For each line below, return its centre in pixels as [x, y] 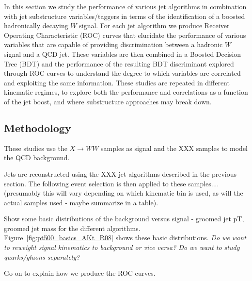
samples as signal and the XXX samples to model [174, 148]
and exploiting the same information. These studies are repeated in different [117, 82]
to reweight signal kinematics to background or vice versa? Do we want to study [122, 247]
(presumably [22, 193]
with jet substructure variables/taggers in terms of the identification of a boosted [125, 16]
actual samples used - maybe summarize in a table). [81, 202]
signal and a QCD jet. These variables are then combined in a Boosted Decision [123, 54]
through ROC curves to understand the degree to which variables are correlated [122, 73]
